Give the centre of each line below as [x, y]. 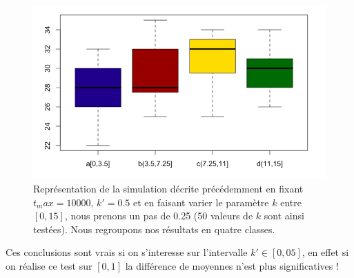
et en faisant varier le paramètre [201, 202]
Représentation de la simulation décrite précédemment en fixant [168, 189]
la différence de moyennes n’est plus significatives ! [232, 266]
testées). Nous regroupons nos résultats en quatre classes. [154, 229]
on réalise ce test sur [49, 266]
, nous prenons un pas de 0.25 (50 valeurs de [159, 216]
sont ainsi [284, 216]
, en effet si [325, 252]
